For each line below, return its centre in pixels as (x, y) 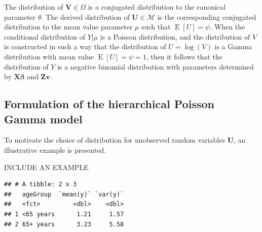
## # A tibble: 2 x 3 (41, 185)
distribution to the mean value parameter (68, 27)
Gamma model (43, 119)
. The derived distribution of (85, 16)
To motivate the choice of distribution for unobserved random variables (115, 140)
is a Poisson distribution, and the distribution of (175, 36)
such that (156, 27)
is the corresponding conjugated (207, 16)
